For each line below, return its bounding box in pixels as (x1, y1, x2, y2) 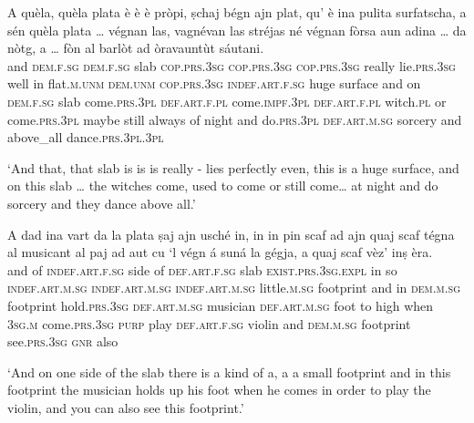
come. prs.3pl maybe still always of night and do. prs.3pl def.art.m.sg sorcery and (7, 109, 462, 129)
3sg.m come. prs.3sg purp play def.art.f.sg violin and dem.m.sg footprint (7, 314, 411, 333)
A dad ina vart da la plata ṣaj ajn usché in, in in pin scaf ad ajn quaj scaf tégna (7, 224, 455, 243)
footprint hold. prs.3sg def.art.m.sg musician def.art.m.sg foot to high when (7, 295, 434, 315)
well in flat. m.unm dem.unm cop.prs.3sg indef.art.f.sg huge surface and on (7, 74, 421, 93)
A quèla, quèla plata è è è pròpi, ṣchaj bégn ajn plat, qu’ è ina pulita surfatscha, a (7, 3, 467, 21)
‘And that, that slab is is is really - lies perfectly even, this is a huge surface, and (7, 158, 459, 177)
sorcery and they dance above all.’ (7, 193, 196, 212)
